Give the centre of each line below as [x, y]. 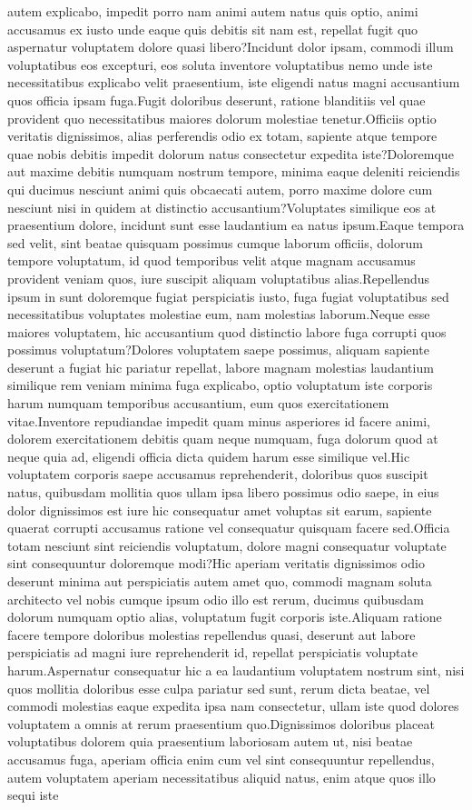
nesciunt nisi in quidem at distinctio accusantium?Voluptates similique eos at [222, 207]
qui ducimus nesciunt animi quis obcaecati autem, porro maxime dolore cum [220, 189]
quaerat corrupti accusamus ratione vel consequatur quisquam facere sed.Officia [229, 528]
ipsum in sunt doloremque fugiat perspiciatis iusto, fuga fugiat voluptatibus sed [228, 296]
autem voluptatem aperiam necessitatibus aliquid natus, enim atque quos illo [221, 777]
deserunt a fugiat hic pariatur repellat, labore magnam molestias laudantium [221, 367]
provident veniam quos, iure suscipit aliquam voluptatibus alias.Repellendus [219, 278]
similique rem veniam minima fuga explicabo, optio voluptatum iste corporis [220, 385]
